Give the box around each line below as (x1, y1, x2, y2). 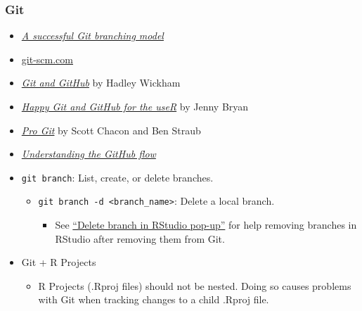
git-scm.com (21, 51, 73, 66)
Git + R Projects (21, 255, 96, 269)
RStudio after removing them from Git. (55, 231, 225, 246)
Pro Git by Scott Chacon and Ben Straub (21, 122, 201, 137)
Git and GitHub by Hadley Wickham (21, 75, 181, 90)
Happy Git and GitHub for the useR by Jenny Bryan (21, 99, 249, 113)
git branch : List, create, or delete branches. (21, 170, 214, 184)
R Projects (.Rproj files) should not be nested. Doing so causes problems (38, 278, 351, 293)
